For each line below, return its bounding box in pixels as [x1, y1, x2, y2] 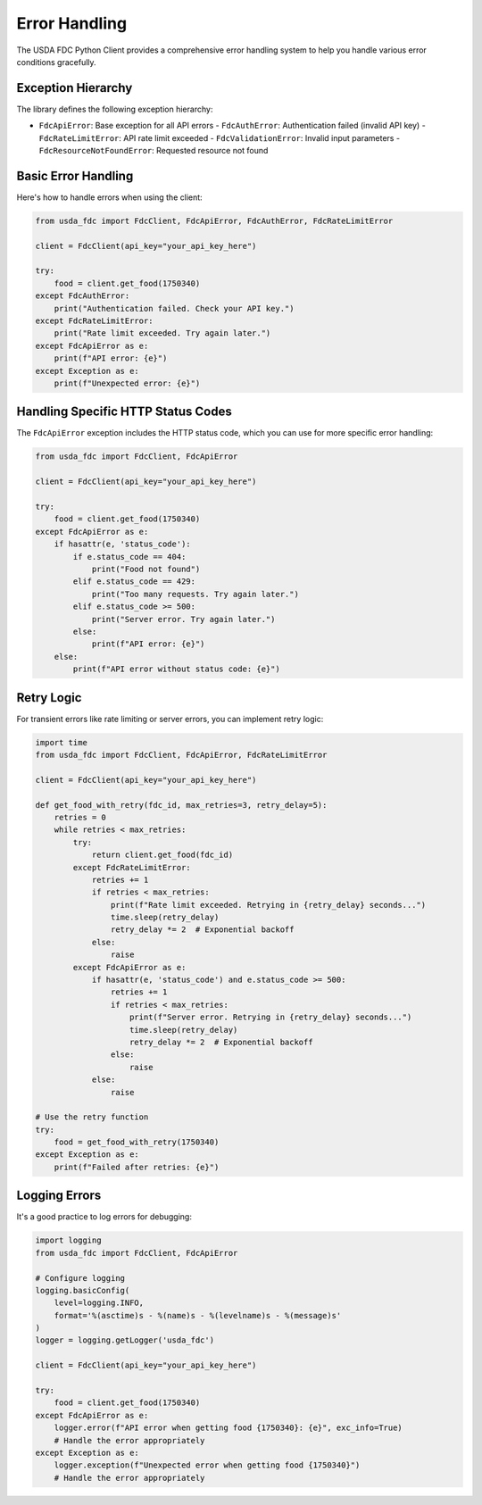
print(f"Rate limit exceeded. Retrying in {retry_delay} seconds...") [110, 900, 427, 910]
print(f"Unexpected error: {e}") [54, 378, 201, 388]
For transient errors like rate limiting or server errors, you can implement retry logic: [16, 713, 324, 724]
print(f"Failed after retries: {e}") [54, 1161, 220, 1172]
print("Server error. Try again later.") [91, 614, 276, 624]
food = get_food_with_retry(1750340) [54, 1137, 220, 1147]
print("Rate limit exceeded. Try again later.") [54, 328, 271, 338]
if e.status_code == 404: [72, 552, 187, 561]
